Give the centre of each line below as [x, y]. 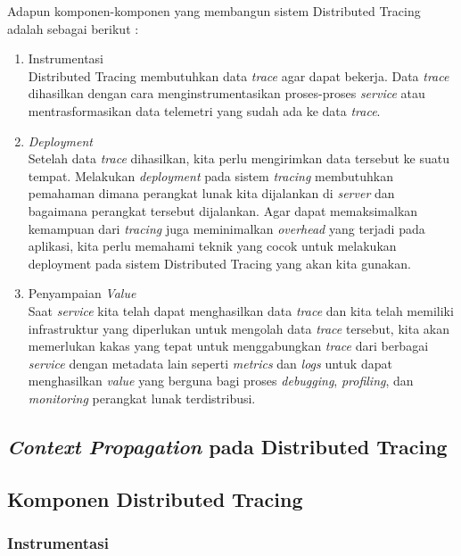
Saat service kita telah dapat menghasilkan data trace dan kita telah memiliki [241, 310]
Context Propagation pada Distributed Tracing [227, 446]
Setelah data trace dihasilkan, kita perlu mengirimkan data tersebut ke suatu [239, 158]
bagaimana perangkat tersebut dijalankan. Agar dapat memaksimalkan [223, 210]
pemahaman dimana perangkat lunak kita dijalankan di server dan [211, 193]
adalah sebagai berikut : [73, 28]
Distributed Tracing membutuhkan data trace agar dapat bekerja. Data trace [239, 75]
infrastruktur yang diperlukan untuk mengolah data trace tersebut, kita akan [239, 328]
